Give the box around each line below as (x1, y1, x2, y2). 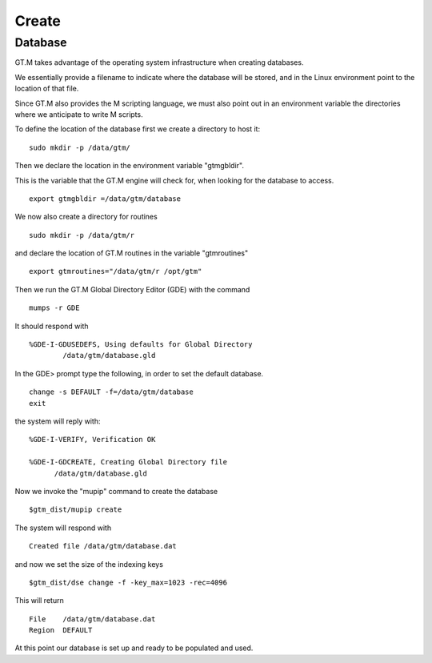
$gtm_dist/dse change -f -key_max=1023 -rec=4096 (29, 577, 228, 587)
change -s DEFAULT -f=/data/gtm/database (29, 388, 194, 396)
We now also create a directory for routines (14, 212, 158, 222)
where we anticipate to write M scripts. (14, 109, 143, 119)
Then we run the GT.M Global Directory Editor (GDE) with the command (14, 284, 250, 294)
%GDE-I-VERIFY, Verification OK (29, 435, 156, 444)
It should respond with (14, 321, 89, 331)
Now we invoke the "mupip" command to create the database (14, 486, 218, 496)
